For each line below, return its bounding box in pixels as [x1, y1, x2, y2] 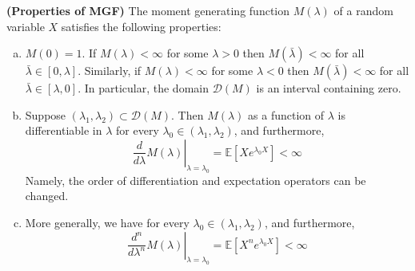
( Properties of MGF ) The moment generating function [6, 2, 290, 18]
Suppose [25, 106, 66, 123]
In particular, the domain [84, 80, 209, 96]
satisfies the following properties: [61, 18, 221, 34]
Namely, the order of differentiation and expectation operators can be [25, 171, 366, 188]
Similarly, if [84, 62, 142, 79]
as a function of [248, 106, 325, 123]
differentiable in [25, 122, 102, 139]
